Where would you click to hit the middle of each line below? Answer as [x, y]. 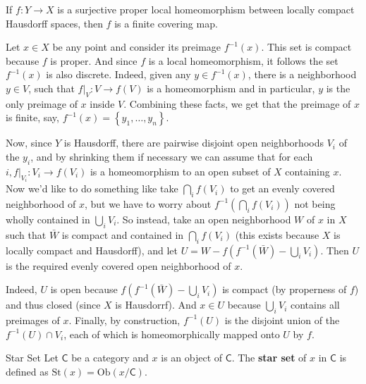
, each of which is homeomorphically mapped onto [172, 334]
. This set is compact [306, 47]
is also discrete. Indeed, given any [118, 74]
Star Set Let [32, 358]
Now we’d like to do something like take [92, 188]
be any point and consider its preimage [137, 47]
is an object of [192, 358]
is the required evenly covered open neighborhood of [118, 265]
